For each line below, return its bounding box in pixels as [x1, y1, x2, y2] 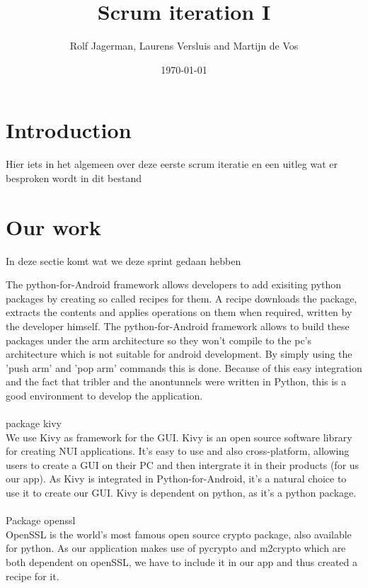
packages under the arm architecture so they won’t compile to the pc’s [6, 332, 312, 347]
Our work [6, 212, 101, 241]
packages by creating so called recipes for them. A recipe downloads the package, [6, 290, 357, 305]
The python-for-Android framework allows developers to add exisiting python [6, 277, 342, 292]
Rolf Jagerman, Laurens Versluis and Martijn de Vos [69, 38, 299, 53]
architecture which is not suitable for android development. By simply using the [6, 346, 352, 361]
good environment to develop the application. [6, 388, 203, 402]
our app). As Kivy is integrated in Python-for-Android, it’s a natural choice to [6, 471, 347, 486]
